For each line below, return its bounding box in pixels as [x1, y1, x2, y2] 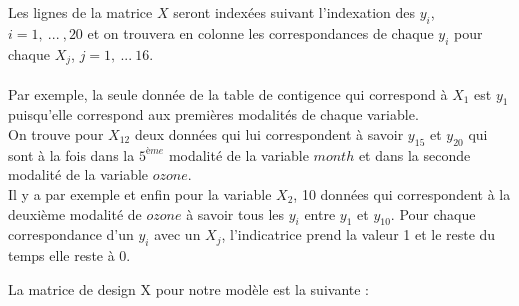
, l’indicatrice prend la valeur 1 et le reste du [221, 224, 496, 245]
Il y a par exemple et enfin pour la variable [8, 184, 272, 205]
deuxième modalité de [8, 203, 142, 224]
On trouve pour [8, 124, 104, 145]
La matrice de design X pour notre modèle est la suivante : [8, 278, 370, 299]
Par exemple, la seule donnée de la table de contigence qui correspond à [8, 83, 448, 104]
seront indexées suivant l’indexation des [173, 2, 416, 22]
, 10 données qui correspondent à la [293, 184, 511, 205]
